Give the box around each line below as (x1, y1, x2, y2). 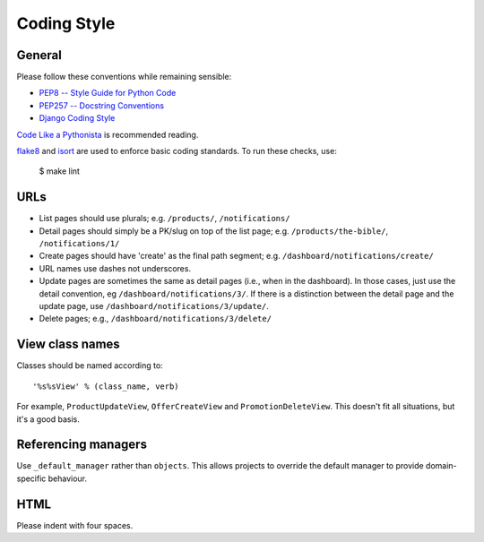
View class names (16, 337, 120, 352)
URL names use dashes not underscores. (39, 262, 192, 273)
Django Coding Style (39, 113, 116, 124)
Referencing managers (16, 437, 148, 452)
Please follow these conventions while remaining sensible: (16, 72, 232, 82)
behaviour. (48, 473, 88, 484)
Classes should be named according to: (16, 360, 163, 371)
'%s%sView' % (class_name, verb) (32, 381, 179, 391)
